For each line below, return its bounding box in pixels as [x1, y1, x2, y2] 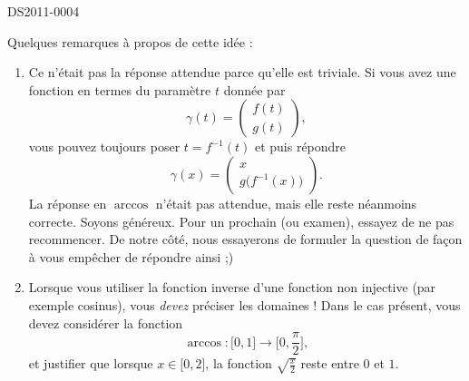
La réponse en [28, 193, 107, 212]
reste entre [300, 354, 359, 373]
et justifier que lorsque [28, 354, 153, 373]
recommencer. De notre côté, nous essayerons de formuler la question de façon [28, 230, 463, 249]
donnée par [223, 80, 286, 99]
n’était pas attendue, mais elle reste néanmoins [155, 193, 417, 212]
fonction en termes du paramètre [28, 80, 211, 99]
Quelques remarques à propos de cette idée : [7, 32, 253, 51]
